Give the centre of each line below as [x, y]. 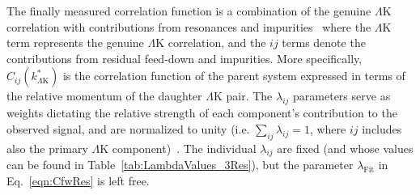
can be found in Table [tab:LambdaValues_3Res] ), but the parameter [180, 165]
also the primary [47, 148]
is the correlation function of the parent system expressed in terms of [234, 76]
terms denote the [324, 42]
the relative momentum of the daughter [104, 96]
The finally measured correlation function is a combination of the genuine [189, 11]
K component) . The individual [178, 148]
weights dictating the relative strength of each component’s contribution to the [202, 113]
